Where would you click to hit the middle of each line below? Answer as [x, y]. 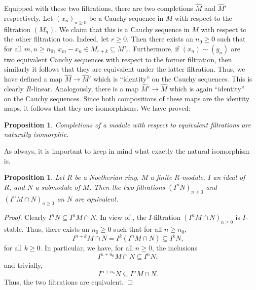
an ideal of [229, 177]
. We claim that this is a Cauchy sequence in [122, 29]
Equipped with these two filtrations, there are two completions [99, 8]
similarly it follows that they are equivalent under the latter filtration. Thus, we [125, 69]
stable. [14, 229]
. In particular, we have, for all [87, 248]
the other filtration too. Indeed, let [56, 39]
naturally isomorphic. [36, 134]
